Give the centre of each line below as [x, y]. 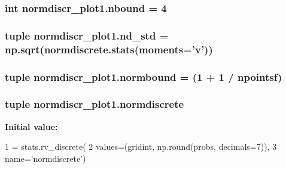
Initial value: [31, 126]
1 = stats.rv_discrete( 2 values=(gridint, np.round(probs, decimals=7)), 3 [141, 147]
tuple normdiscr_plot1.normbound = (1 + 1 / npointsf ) [144, 76]
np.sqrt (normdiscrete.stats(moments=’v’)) [109, 49]
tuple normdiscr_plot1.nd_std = [87, 35]
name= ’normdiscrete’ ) [45, 158]
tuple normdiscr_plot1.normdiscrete [95, 104]
